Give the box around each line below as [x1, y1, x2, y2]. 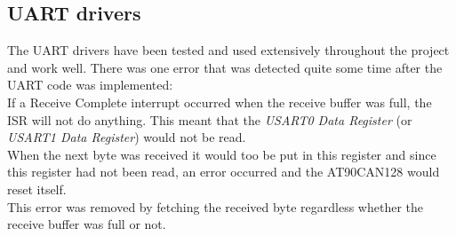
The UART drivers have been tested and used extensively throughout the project [7, 41, 450, 59]
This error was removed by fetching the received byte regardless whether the [7, 197, 424, 216]
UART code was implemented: [7, 75, 173, 94]
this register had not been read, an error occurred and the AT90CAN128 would [7, 162, 440, 181]
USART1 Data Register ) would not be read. [7, 128, 246, 146]
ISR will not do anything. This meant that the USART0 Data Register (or [7, 110, 412, 129]
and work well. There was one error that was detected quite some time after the [7, 58, 443, 76]
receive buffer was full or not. [7, 215, 166, 233]
